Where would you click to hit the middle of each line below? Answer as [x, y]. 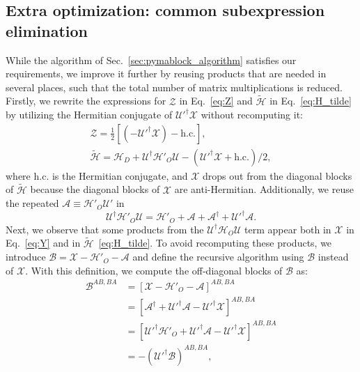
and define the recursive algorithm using [218, 257]
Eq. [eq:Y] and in [43, 243]
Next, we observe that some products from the [105, 229]
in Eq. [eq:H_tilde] [311, 101]
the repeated [32, 203]
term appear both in [288, 229]
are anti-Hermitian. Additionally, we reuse [264, 189]
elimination [47, 30]
